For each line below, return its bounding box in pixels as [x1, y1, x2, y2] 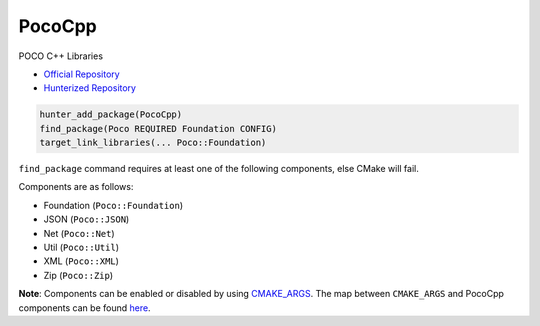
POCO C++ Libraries [18, 50, 104, 62]
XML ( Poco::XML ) [43, 255, 120, 267]
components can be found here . [18, 301, 151, 314]
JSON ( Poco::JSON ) [43, 213, 130, 225]
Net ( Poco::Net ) [43, 227, 115, 239]
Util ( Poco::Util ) [43, 241, 120, 254]
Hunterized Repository [43, 82, 137, 94]
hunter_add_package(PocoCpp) [39, 109, 183, 120]
